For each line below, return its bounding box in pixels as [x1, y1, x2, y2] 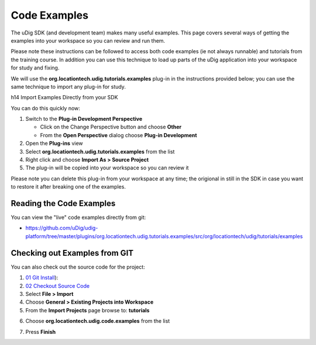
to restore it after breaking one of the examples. [11, 183, 126, 190]
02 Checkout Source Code [25, 282, 90, 289]
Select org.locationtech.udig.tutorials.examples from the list [25, 148, 175, 155]
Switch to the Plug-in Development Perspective [25, 116, 143, 123]
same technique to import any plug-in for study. [11, 83, 126, 90]
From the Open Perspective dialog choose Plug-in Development [40, 131, 197, 138]
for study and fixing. [11, 64, 60, 71]
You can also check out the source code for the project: [11, 263, 146, 270]
